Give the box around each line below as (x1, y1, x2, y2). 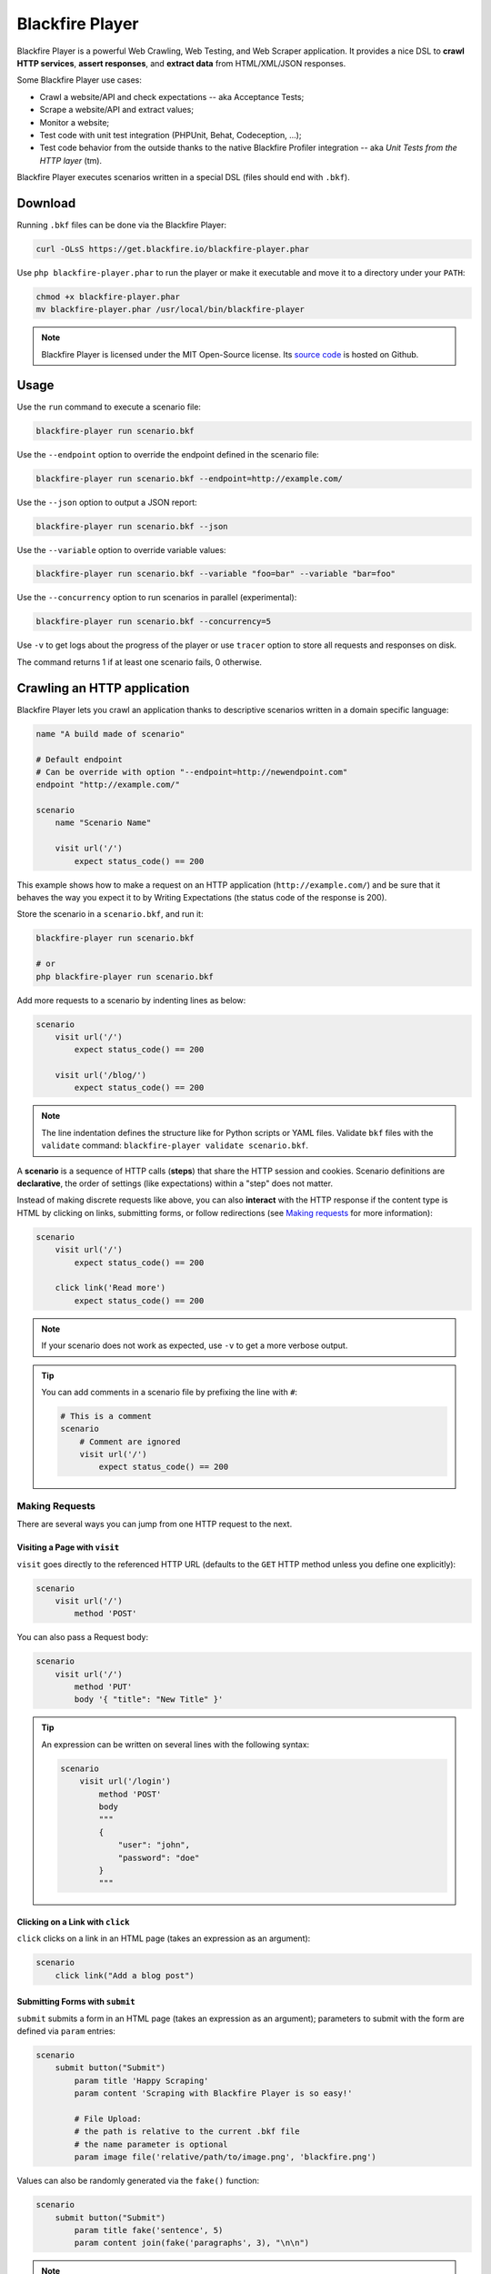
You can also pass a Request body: (16, 1632, 149, 1643)
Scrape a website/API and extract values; (39, 105, 195, 116)
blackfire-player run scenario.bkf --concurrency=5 (35, 617, 272, 627)
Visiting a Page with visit (16, 1542, 120, 1553)
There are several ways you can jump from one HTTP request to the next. (16, 1519, 293, 1530)
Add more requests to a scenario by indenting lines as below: (16, 994, 246, 1005)
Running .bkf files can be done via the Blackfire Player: (16, 219, 227, 230)
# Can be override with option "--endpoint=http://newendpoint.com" (35, 767, 348, 777)
